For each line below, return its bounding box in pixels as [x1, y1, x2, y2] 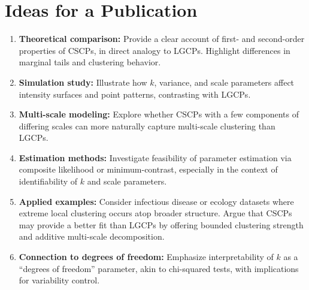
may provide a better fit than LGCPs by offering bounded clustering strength [19, 218, 304, 231]
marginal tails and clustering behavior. [19, 56, 161, 68]
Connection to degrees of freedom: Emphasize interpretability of [19, 250, 274, 263]
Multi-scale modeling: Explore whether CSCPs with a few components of [19, 108, 299, 120]
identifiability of [19, 175, 78, 188]
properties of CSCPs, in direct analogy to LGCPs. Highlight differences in [19, 44, 290, 56]
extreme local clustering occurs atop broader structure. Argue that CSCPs [19, 207, 292, 219]
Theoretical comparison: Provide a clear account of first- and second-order [19, 32, 305, 45]
